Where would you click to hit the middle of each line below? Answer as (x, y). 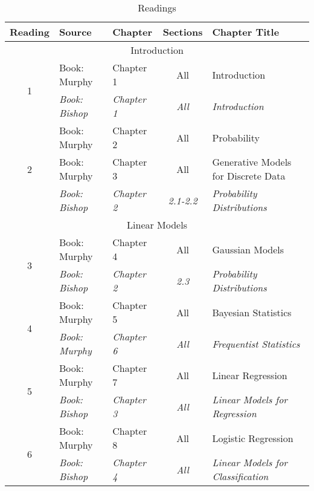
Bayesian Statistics (252, 312)
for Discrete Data (249, 176)
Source (75, 32)
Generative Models (252, 162)
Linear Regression (250, 375)
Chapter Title (246, 32)
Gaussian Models (248, 249)
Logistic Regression (253, 438)
